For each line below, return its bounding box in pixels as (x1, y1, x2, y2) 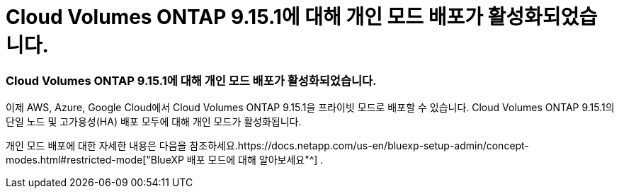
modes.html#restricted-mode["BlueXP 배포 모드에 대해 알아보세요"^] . (6, 154, 324, 166)
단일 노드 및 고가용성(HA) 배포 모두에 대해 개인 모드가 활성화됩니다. (6, 115, 302, 128)
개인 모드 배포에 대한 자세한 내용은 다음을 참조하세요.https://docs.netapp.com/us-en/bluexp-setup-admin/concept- (6, 139, 529, 152)
